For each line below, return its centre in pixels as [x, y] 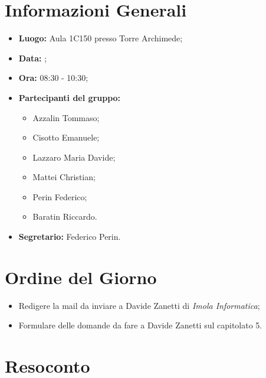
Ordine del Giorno [81, 277]
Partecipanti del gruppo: [70, 97]
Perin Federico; [60, 196]
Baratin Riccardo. [65, 216]
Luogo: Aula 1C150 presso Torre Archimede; [101, 38]
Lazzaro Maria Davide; [74, 157]
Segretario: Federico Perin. [70, 237]
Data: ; [33, 58]
